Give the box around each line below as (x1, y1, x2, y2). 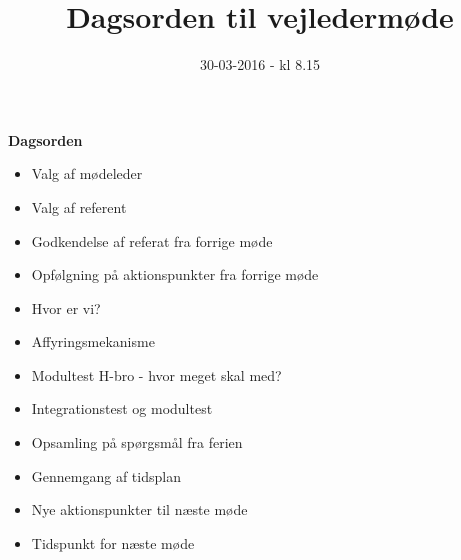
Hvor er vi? (31, 297, 101, 318)
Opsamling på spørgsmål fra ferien (31, 432, 243, 453)
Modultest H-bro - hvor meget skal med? (31, 364, 282, 385)
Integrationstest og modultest (31, 398, 213, 419)
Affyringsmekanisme (31, 331, 155, 352)
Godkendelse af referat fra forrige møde (31, 230, 273, 251)
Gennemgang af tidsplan (31, 465, 181, 486)
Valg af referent (31, 196, 127, 217)
